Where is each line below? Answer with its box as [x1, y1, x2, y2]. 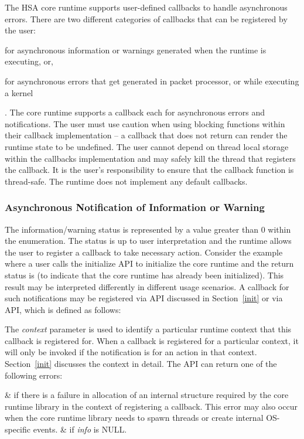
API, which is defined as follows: [5, 303, 121, 315]
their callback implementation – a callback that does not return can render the [5, 129, 288, 141]
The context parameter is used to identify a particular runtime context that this [5, 323, 292, 335]
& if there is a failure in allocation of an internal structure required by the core [5, 389, 289, 401]
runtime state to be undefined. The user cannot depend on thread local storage [5, 140, 289, 152]
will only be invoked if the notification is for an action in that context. [5, 346, 257, 358]
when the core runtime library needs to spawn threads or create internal [5, 411, 264, 424]
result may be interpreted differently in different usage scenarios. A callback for [5, 280, 289, 292]
